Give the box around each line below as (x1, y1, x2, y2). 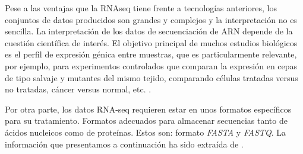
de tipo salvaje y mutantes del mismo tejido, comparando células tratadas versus (5, 71, 298, 84)
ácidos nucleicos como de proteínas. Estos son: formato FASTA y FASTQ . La (5, 126, 286, 138)
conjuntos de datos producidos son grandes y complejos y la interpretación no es (5, 13, 297, 25)
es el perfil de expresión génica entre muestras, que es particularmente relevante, (5, 48, 297, 60)
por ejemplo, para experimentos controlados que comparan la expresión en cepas (5, 59, 298, 72)
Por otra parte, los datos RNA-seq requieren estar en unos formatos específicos (5, 102, 292, 115)
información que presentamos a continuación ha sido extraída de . (5, 137, 244, 150)
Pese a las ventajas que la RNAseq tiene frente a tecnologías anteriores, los (5, 2, 277, 14)
